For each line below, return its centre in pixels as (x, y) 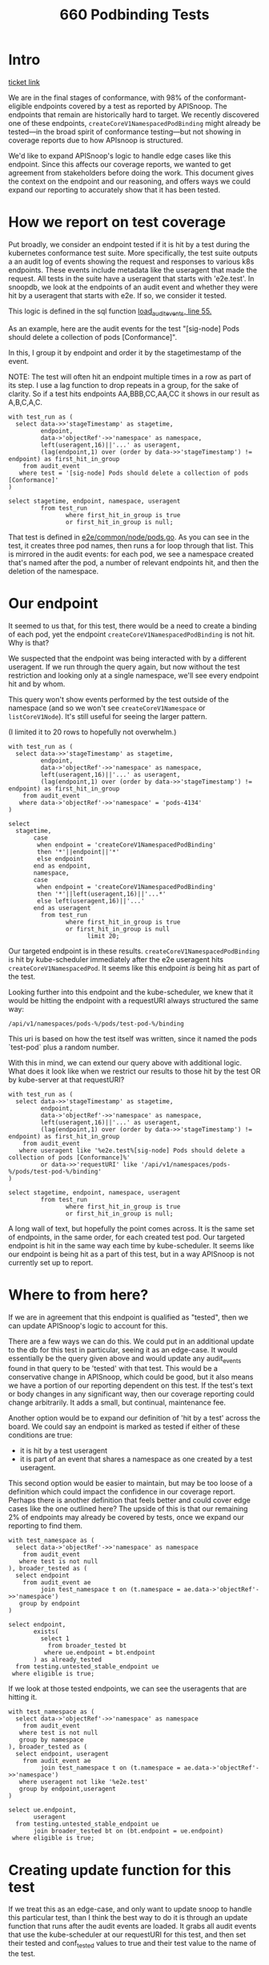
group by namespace (51, 1740)
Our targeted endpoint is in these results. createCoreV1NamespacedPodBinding (134, 951)
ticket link (24, 82)
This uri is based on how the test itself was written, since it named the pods (133, 1038)
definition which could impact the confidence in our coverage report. (122, 1492)
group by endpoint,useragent (67, 1789)
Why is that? (29, 642)
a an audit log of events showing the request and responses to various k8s (131, 261)
